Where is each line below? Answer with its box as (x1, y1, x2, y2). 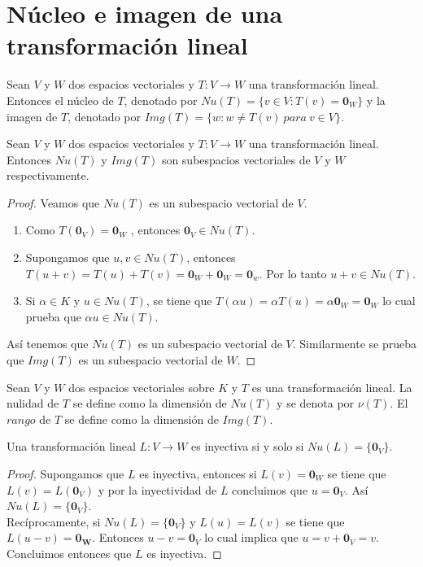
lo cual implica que (204, 529, 299, 546)
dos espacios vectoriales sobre (68, 378, 215, 395)
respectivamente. (7, 167, 89, 184)
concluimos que (232, 481, 308, 498)
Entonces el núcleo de (7, 91, 114, 108)
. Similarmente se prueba (292, 335, 416, 352)
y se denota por (277, 395, 355, 412)
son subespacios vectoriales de (161, 150, 311, 168)
